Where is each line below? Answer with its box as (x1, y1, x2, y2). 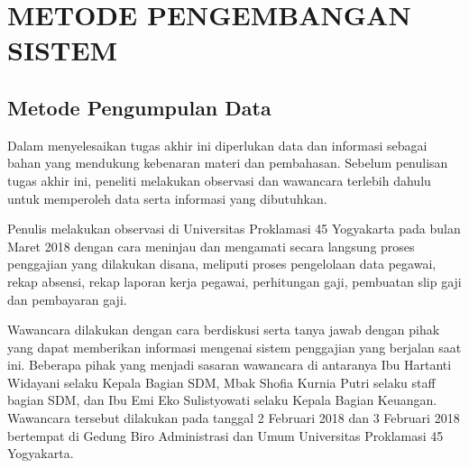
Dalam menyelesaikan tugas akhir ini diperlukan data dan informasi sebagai (7, 135, 428, 154)
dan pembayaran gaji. (7, 289, 127, 308)
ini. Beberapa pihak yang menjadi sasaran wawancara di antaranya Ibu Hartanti (7, 355, 452, 374)
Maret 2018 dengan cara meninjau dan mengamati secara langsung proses (7, 236, 415, 255)
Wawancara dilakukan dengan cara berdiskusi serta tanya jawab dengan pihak (7, 320, 440, 339)
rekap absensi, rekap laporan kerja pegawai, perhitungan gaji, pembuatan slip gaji (7, 271, 462, 290)
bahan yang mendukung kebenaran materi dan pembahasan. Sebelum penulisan (7, 153, 448, 172)
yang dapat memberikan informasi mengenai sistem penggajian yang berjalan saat (7, 337, 462, 356)
